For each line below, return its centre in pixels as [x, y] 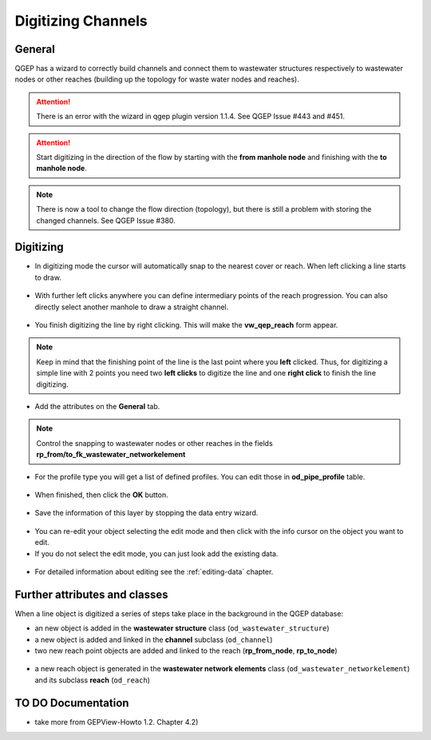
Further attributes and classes [91, 594]
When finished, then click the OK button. [102, 495]
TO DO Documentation [72, 703]
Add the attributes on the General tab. [97, 406]
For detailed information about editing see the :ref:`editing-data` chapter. [154, 571]
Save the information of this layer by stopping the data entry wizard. [146, 513]
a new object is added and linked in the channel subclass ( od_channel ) [154, 639]
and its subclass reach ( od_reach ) [93, 680]
